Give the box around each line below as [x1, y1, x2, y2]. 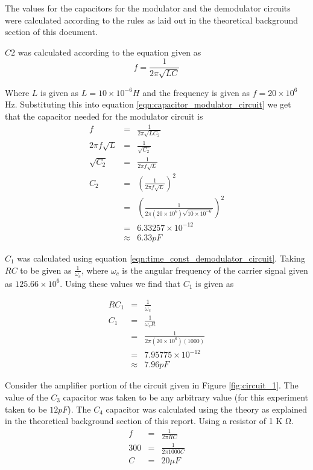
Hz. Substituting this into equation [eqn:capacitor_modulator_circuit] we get [5, 98, 291, 111]
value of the [5, 390, 48, 403]
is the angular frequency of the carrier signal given [122, 263, 308, 276]
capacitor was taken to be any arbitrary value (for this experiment [63, 390, 308, 403]
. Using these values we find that [60, 277, 181, 289]
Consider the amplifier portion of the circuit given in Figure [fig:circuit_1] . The [5, 379, 299, 391]
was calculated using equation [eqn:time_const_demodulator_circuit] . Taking [17, 251, 305, 264]
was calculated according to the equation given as [17, 45, 201, 58]
